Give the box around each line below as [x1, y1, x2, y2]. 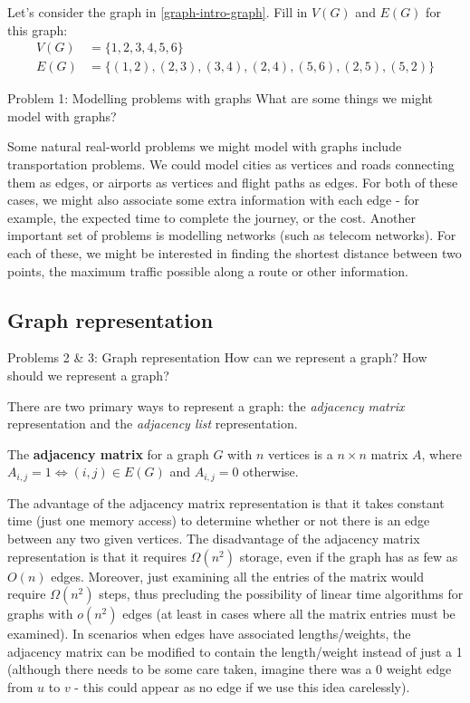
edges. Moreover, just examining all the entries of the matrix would [51, 566, 425, 585]
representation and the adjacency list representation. [7, 414, 298, 433]
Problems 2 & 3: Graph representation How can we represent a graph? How [7, 348, 427, 367]
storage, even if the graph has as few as [239, 546, 458, 565]
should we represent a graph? [7, 365, 169, 384]
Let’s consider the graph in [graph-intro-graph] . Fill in [7, 3, 308, 21]
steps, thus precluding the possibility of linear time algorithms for [99, 584, 464, 603]
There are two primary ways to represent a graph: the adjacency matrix [7, 396, 405, 415]
